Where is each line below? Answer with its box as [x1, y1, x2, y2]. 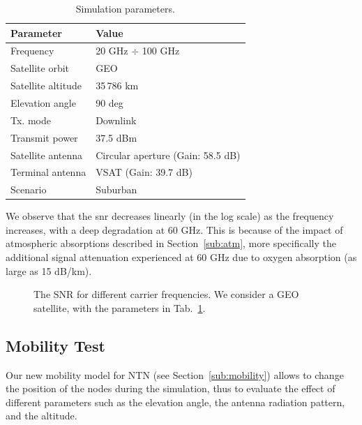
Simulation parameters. [75, 1, 175, 15]
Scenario [10, 182, 47, 197]
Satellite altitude [10, 78, 82, 93]
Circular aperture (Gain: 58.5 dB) [96, 147, 241, 162]
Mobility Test [6, 334, 105, 356]
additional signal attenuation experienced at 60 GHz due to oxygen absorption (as [6, 250, 357, 264]
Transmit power [10, 130, 78, 144]
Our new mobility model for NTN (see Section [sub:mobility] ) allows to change [6, 367, 344, 382]
